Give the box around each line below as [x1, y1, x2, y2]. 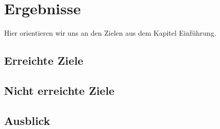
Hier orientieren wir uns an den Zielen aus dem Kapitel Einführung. [4, 28, 216, 38]
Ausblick [4, 112, 51, 128]
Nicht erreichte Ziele [4, 82, 115, 98]
